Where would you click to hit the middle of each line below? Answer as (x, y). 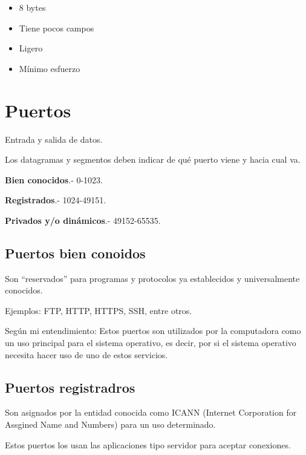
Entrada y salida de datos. (54, 139)
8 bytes (32, 7)
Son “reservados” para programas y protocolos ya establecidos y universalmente (152, 278)
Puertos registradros (70, 387)
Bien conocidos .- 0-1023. (54, 179)
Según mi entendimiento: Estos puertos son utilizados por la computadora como (153, 331)
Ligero (31, 48)
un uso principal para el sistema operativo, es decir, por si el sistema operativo (151, 343)
